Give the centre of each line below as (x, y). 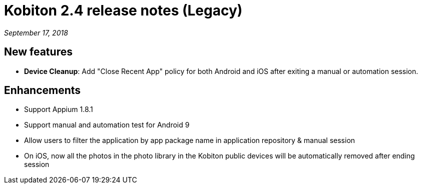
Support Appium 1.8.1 (59, 109)
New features (38, 52)
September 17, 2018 (36, 32)
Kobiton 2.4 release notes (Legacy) (123, 10)
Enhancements (43, 90)
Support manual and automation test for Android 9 (107, 125)
